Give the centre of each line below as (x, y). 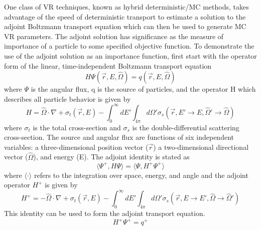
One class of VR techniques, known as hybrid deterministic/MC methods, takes (126, 7)
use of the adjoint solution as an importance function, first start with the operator (130, 55)
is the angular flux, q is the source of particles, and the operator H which (143, 89)
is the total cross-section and (77, 127)
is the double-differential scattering (186, 127)
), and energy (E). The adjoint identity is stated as (111, 157)
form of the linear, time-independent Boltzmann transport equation (108, 65)
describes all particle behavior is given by (68, 98)
